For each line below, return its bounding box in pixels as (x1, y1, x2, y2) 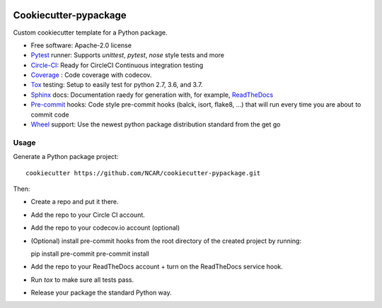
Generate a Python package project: (13, 153, 119, 161)
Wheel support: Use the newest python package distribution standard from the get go (30, 120, 281, 129)
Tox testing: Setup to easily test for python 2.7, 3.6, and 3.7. (30, 81, 203, 89)
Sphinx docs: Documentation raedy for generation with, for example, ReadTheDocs (30, 90, 274, 99)
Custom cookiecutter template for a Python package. (13, 28, 168, 37)
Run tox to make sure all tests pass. (30, 276, 134, 284)
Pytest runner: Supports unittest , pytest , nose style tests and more (30, 51, 224, 59)
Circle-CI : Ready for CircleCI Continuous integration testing (30, 61, 204, 69)
